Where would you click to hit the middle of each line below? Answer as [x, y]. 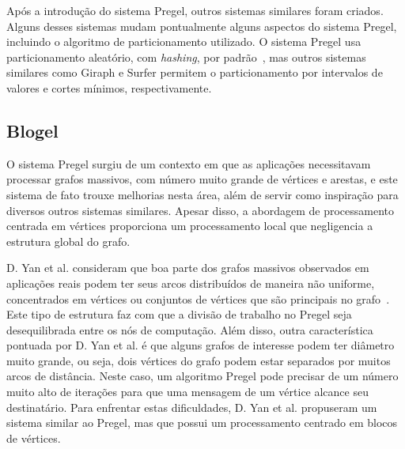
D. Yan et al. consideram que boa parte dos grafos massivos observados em [188, 268]
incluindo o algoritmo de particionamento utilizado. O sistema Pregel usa [184, 42]
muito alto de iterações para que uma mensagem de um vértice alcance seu [187, 392]
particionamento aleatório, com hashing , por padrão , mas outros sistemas [186, 57]
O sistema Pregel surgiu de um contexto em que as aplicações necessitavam [189, 163]
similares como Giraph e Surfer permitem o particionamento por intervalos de [195, 72]
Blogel [32, 130]
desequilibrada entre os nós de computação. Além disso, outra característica [190, 329]
